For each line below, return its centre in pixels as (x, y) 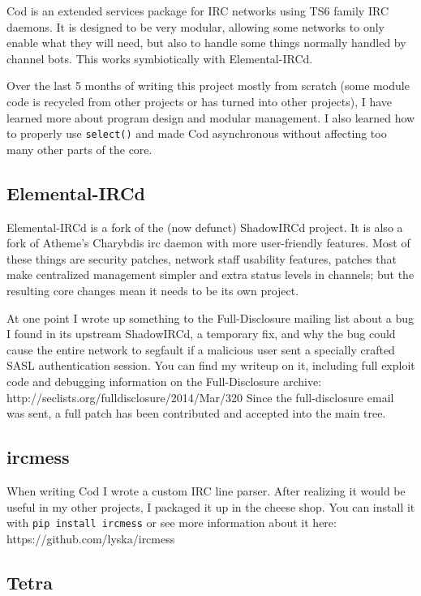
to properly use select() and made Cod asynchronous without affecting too (197, 133)
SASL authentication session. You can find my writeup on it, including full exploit (211, 365)
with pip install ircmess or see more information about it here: (172, 523)
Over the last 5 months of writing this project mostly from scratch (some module (208, 86)
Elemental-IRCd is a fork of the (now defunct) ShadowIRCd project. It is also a (205, 227)
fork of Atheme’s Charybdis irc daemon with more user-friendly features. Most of (208, 243)
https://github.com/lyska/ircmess (91, 538)
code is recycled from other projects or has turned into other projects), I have (200, 101)
